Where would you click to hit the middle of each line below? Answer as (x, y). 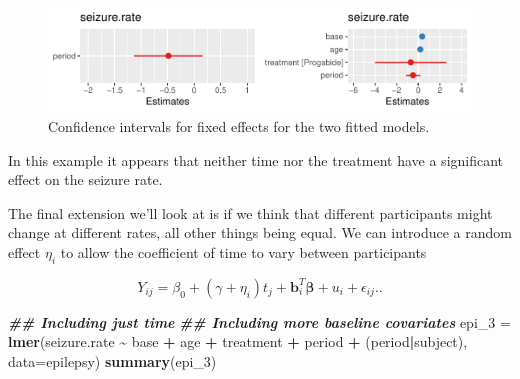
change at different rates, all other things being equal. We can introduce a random (260, 232)
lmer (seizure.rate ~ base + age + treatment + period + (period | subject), (238, 341)
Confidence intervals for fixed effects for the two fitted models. (239, 125)
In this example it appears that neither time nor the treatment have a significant (256, 159)
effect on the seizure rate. (85, 179)
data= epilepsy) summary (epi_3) (112, 360)
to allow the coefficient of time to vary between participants (243, 251)
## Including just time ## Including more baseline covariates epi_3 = (259, 321)
